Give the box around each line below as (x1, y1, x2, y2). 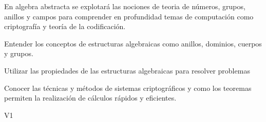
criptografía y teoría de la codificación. (4, 21, 126, 32)
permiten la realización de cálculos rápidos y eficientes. (4, 92, 177, 103)
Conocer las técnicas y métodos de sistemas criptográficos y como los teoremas (4, 82, 252, 93)
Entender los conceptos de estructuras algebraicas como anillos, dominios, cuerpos (4, 38, 262, 48)
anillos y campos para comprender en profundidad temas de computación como (4, 11, 254, 21)
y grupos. (4, 48, 33, 59)
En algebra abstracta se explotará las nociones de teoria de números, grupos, (4, 1, 245, 11)
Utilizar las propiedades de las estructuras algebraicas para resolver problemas (4, 65, 250, 76)
